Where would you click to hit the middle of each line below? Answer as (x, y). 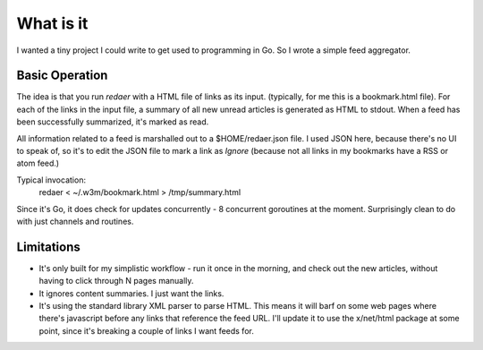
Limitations (48, 247)
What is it (52, 23)
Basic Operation (62, 76)
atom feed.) (38, 163)
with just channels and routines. (75, 221)
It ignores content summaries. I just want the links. (131, 293)
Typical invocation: (51, 180)
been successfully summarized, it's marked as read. (113, 122)
